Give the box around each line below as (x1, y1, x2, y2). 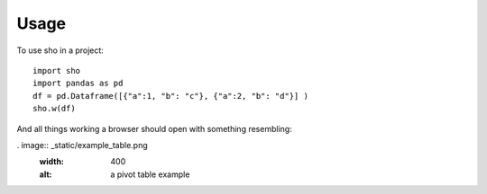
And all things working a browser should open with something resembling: (16, 123, 292, 134)
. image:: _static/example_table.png (16, 139, 148, 150)
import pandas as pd (32, 78, 124, 89)
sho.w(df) (32, 103, 76, 114)
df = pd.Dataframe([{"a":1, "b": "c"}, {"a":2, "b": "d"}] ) (32, 91, 308, 101)
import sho (32, 66, 81, 75)
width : (39, 156, 65, 167)
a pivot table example (110, 169, 190, 180)
